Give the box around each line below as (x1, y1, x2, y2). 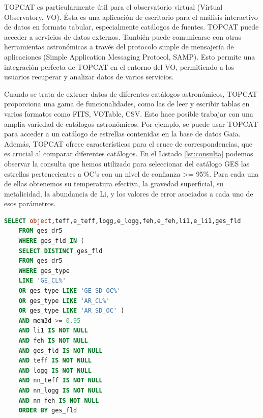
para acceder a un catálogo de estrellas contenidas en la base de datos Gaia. (4, 128, 241, 139)
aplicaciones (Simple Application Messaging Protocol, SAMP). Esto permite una (4, 51, 255, 62)
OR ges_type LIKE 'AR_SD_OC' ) (18, 307, 125, 315)
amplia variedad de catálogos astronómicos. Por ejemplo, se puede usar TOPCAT (4, 118, 258, 129)
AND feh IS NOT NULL (18, 337, 88, 344)
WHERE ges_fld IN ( (18, 237, 84, 245)
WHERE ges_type (18, 267, 70, 274)
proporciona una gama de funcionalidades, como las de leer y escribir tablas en (4, 98, 250, 109)
